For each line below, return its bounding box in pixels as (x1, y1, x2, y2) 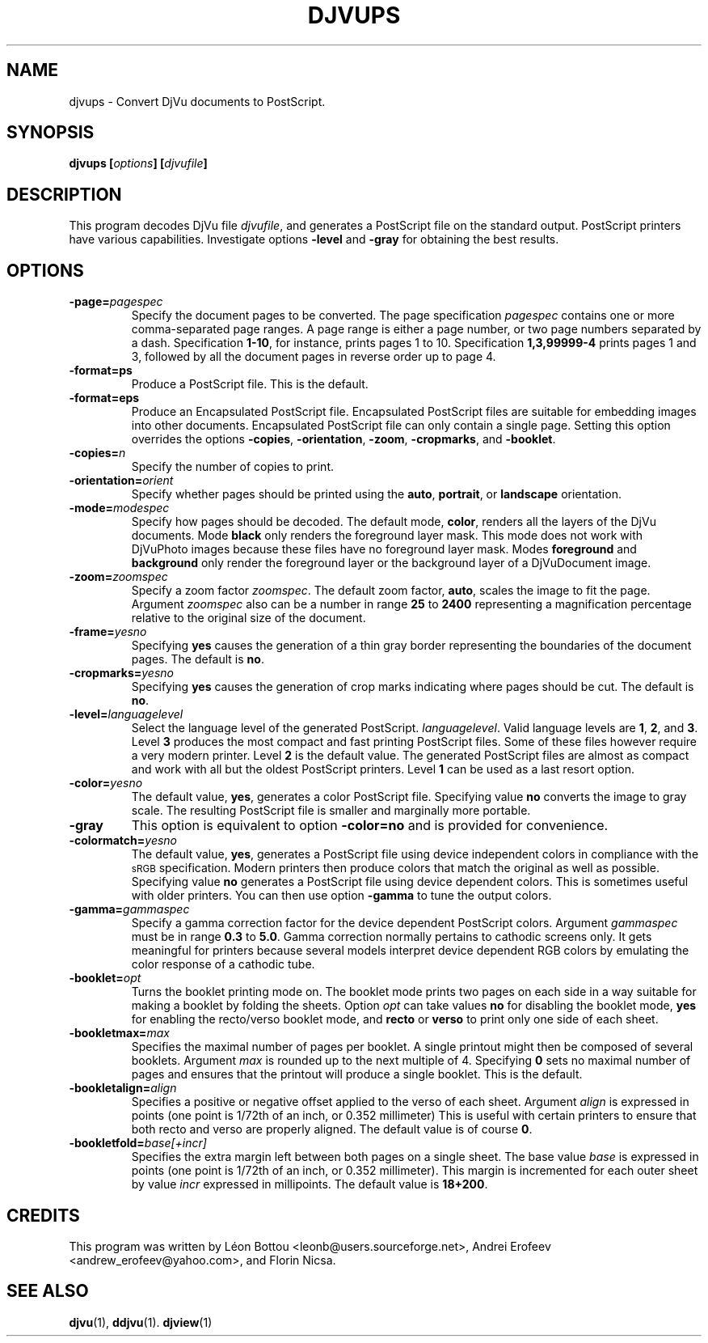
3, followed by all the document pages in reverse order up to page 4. (131, 350, 496, 364)
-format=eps (69, 391, 140, 405)
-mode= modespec (69, 501, 170, 515)
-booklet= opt (69, 971, 141, 985)
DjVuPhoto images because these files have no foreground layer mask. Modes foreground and (131, 542, 637, 557)
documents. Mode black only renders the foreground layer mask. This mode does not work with (131, 528, 643, 543)
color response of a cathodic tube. (131, 957, 315, 972)
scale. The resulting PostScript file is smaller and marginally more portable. (131, 803, 531, 818)
